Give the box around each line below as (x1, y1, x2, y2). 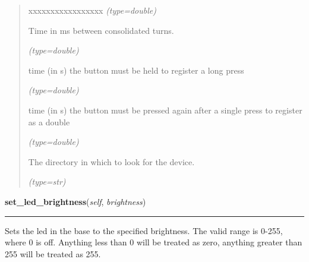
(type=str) (28, 175, 66, 188)
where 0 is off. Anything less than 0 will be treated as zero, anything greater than (5, 236, 302, 248)
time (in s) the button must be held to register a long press (28, 64, 244, 76)
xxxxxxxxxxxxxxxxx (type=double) (28, 4, 156, 16)
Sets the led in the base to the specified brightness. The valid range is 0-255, (5, 224, 283, 236)
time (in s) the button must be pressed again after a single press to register (28, 103, 302, 116)
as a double (28, 115, 70, 128)
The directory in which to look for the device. (28, 155, 195, 168)
